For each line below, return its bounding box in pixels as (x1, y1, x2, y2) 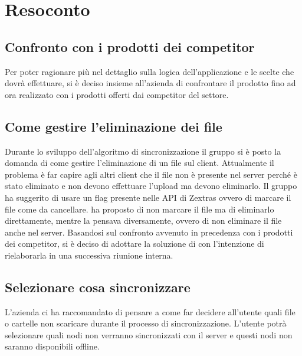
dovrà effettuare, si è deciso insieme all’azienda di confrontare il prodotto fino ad (5, 77, 296, 89)
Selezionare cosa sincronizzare (5, 277, 191, 296)
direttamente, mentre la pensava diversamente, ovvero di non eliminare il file (5, 214, 282, 227)
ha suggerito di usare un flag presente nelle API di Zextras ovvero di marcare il (5, 191, 291, 203)
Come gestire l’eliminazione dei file (5, 117, 222, 135)
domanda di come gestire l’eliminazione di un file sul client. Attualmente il (5, 156, 274, 169)
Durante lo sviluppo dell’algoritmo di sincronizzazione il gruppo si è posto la (5, 145, 281, 157)
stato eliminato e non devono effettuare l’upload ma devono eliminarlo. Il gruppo (5, 179, 297, 192)
